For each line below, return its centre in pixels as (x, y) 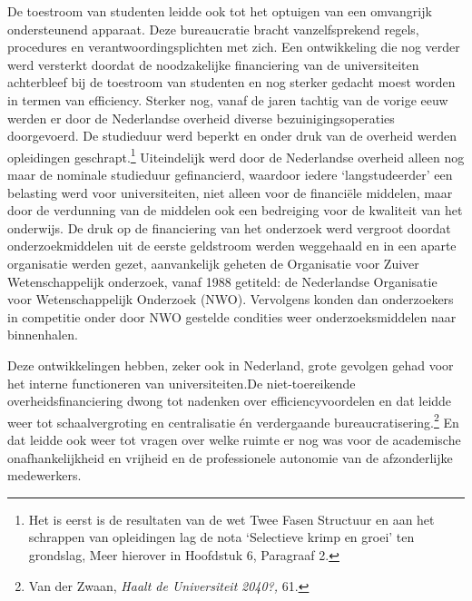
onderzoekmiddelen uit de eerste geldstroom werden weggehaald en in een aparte (232, 246)
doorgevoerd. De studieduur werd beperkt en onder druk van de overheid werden (232, 136)
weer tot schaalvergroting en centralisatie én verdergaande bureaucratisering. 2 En (233, 420)
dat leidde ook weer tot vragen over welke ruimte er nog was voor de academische (234, 439)
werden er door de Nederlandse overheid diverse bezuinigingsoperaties (201, 118)
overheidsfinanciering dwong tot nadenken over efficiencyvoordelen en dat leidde (230, 401)
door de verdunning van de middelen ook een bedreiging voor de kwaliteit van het (235, 210)
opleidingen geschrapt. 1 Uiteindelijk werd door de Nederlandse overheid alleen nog (236, 155)
